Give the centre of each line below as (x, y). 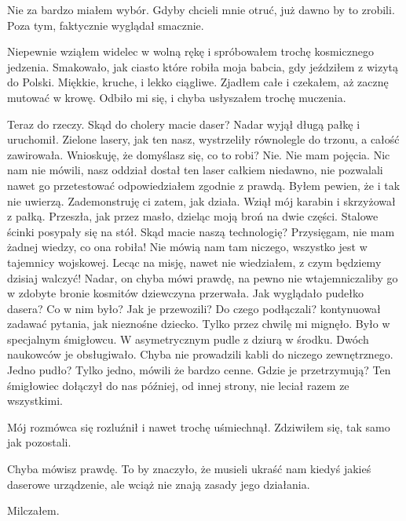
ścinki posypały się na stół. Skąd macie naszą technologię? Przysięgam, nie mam (201, 231)
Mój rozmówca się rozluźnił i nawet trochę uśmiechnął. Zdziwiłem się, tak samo (199, 426)
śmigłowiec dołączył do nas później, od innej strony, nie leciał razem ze (178, 385)
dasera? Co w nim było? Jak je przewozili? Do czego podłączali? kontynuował (194, 308)
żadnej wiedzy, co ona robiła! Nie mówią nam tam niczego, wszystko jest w (187, 247)
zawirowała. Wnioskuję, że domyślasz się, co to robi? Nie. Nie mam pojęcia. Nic (199, 154)
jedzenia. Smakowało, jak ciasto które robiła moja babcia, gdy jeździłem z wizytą (203, 66)
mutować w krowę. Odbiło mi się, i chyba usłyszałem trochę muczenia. (177, 97)
